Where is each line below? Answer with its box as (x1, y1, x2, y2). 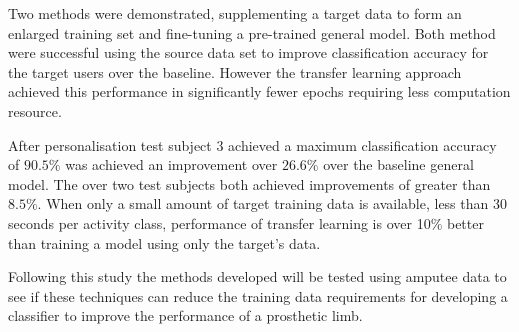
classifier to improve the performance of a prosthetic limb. (8, 305, 363, 326)
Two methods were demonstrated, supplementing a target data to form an (8, 3, 462, 23)
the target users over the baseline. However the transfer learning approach (8, 61, 462, 82)
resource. (8, 100, 62, 121)
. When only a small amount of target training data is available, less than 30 (37, 193, 507, 214)
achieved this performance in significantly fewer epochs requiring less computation (8, 81, 511, 102)
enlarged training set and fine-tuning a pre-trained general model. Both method (8, 22, 496, 43)
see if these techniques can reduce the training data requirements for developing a (8, 285, 508, 306)
